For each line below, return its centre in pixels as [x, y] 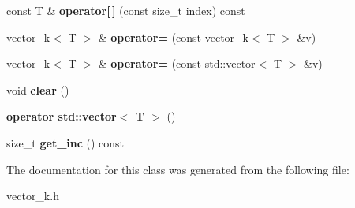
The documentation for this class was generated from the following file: [178, 169]
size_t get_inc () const [65, 142]
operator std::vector [62, 116]
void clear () [38, 89]
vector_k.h [33, 196]
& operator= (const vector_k [173, 37]
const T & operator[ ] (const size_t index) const [126, 10]
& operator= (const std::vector [177, 63]
